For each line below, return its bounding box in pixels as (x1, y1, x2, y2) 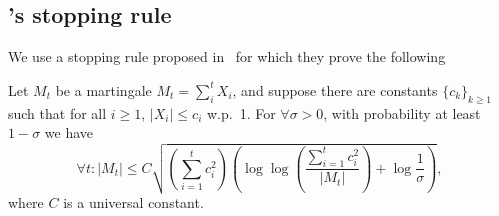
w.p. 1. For (206, 102, 276, 123)
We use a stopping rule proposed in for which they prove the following (8, 46, 446, 67)
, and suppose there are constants (232, 79, 438, 100)
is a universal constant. (63, 192, 204, 213)
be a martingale (55, 79, 152, 100)
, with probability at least (323, 102, 481, 123)
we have (44, 122, 93, 143)
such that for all (8, 102, 107, 123)
